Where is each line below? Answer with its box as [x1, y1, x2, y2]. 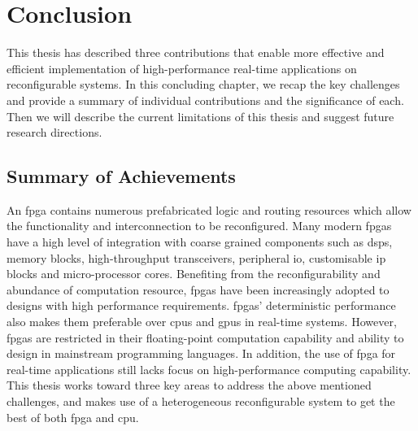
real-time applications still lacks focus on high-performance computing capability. [7, 360, 411, 377]
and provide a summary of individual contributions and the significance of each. [7, 91, 404, 108]
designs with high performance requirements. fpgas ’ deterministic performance [7, 297, 396, 314]
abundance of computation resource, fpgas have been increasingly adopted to [7, 281, 390, 298]
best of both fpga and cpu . [7, 408, 139, 425]
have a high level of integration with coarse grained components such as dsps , [7, 233, 393, 250]
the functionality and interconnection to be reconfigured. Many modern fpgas [7, 217, 392, 234]
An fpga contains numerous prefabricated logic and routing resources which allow [7, 201, 411, 218]
